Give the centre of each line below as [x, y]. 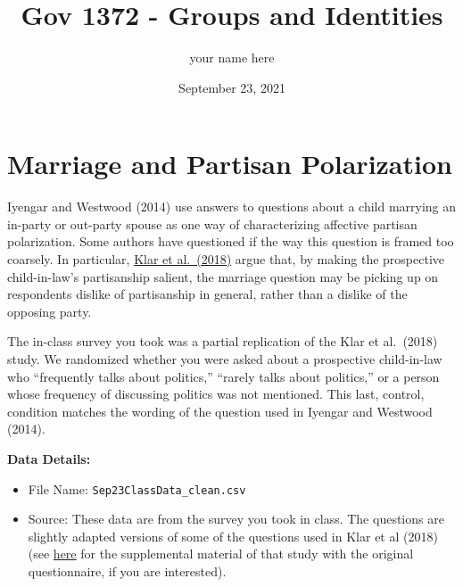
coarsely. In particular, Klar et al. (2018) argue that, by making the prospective [226, 259]
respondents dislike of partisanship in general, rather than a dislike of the [207, 294]
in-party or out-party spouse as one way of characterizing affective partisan [212, 223]
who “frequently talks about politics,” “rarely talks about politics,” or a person [223, 376]
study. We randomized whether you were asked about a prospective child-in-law [225, 359]
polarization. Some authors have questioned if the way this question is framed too [231, 241]
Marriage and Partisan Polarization [230, 164]
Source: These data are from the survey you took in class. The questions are [236, 519]
